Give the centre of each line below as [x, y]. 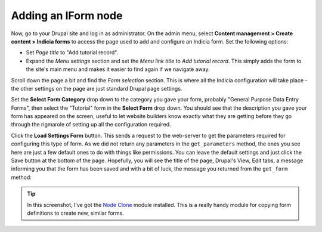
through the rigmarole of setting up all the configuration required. [91, 125]
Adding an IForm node [67, 16]
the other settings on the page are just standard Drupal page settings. [97, 88]
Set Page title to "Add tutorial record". [72, 52]
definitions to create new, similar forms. [76, 213]
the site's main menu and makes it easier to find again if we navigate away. [118, 69]
